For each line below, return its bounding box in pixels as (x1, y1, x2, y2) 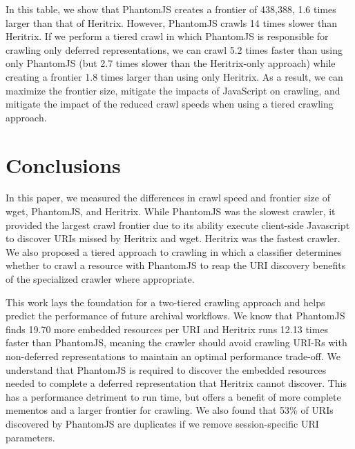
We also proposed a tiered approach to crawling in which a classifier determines (6, 244, 342, 259)
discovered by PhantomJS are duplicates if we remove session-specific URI (6, 416, 319, 430)
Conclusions (6, 150, 121, 179)
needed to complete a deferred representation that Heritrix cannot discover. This (6, 376, 347, 390)
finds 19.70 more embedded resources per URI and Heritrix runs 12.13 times (6, 321, 329, 336)
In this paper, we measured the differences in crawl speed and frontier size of (6, 190, 330, 205)
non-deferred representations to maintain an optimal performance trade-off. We (6, 349, 341, 363)
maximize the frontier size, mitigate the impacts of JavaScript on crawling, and (6, 83, 340, 97)
